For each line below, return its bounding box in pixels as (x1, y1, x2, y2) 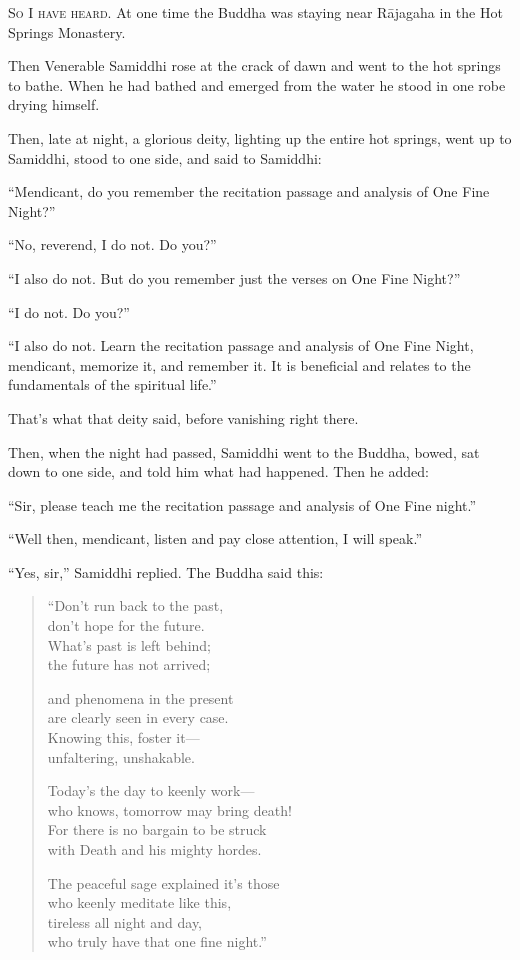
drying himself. (8, 94, 100, 115)
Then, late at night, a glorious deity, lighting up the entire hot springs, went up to (8, 127, 512, 148)
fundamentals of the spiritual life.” (8, 374, 217, 395)
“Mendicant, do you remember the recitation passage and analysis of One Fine (8, 181, 490, 202)
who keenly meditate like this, (47, 892, 232, 913)
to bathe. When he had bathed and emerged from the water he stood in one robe (8, 74, 506, 95)
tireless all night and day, (47, 911, 203, 932)
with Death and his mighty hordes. (47, 839, 262, 859)
